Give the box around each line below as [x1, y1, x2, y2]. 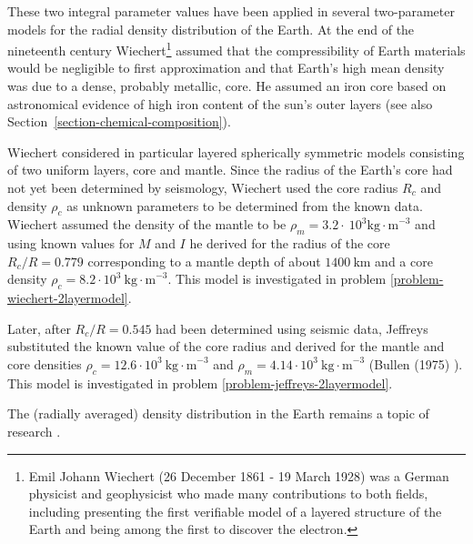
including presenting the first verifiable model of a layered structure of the [28, 501, 442, 520]
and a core [375, 251, 433, 270]
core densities [7, 354, 82, 373]
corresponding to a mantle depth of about [87, 251, 321, 270]
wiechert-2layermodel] [7, 288, 128, 307]
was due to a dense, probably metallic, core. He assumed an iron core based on [7, 76, 447, 96]
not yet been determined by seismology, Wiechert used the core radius [7, 178, 398, 196]
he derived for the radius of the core [189, 234, 390, 253]
